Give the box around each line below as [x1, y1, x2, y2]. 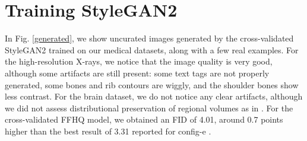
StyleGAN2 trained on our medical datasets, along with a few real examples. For [5, 43, 299, 56]
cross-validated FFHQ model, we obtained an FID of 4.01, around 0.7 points [5, 113, 283, 126]
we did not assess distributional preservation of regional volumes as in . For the [5, 101, 293, 114]
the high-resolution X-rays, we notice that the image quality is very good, [5, 55, 273, 68]
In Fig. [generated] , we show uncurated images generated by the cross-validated [5, 32, 294, 44]
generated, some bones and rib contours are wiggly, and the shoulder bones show [5, 78, 299, 91]
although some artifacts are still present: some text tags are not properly [5, 66, 270, 79]
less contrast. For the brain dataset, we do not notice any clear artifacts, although [5, 90, 303, 102]
